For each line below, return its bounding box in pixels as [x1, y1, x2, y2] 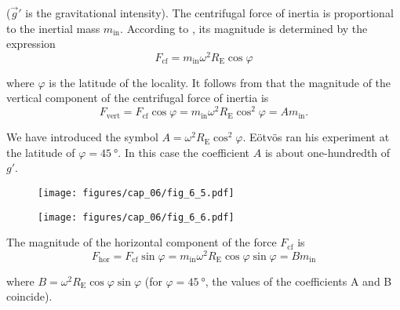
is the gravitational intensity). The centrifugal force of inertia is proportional [25, 5, 394, 20]
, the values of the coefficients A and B [205, 272, 392, 289]
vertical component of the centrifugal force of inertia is [6, 89, 269, 106]
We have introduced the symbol [6, 129, 158, 145]
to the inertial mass [6, 20, 100, 36]
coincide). [6, 288, 53, 305]
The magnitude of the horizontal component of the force [6, 234, 277, 250]
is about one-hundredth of [264, 144, 391, 160]
